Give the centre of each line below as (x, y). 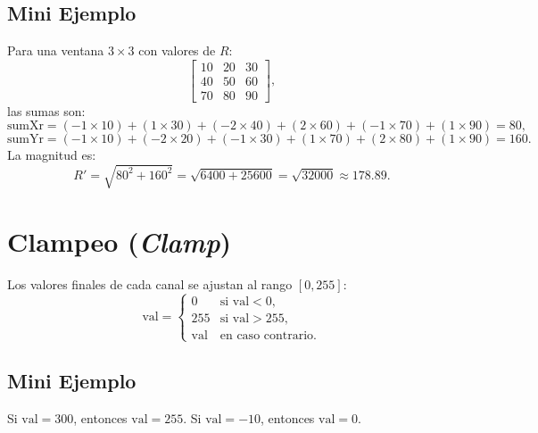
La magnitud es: (52, 155)
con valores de (177, 50)
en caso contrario (267, 335)
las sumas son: (46, 110)
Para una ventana (56, 50)
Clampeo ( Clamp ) (120, 241)
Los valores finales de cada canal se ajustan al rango (150, 283)
